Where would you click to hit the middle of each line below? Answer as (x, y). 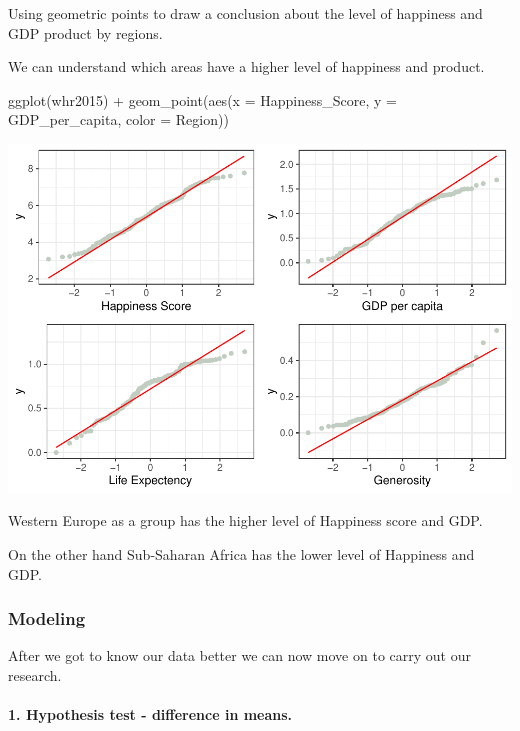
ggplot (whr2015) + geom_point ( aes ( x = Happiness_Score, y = (202, 99)
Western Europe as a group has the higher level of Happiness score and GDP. (245, 520)
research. (35, 675)
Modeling (47, 618)
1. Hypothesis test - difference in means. (150, 714)
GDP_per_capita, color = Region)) (118, 119)
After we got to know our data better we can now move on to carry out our (239, 655)
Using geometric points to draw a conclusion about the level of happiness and (245, 13)
